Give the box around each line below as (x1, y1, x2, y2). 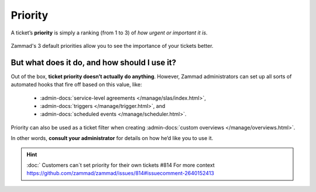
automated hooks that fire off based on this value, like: (11, 81, 143, 88)
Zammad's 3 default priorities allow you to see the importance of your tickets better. (11, 42, 214, 49)
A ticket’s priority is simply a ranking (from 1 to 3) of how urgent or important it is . (11, 29, 208, 36)
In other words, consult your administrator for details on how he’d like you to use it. (11, 135, 214, 142)
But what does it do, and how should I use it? (11, 57, 177, 67)
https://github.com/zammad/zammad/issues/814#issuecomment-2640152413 (26, 170, 215, 177)
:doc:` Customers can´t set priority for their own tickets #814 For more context (26, 161, 215, 169)
